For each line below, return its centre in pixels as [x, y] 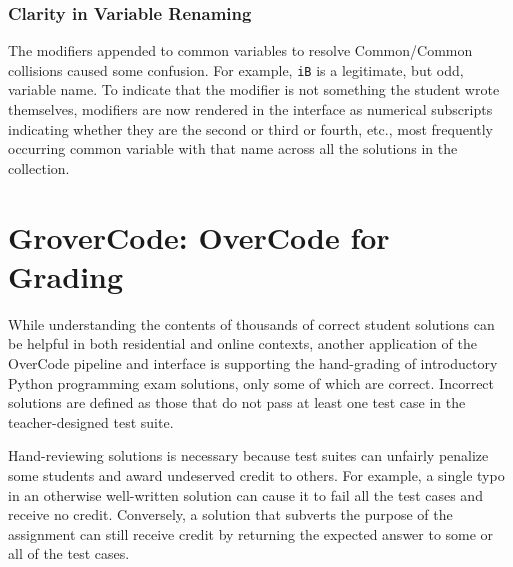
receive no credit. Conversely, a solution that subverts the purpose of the [230, 514]
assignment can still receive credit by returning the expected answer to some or [251, 533]
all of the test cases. [69, 553]
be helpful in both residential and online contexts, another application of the [242, 343]
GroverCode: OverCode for [199, 236]
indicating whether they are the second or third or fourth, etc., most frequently [251, 128]
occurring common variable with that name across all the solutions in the [233, 148]
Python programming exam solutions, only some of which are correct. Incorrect [251, 382]
